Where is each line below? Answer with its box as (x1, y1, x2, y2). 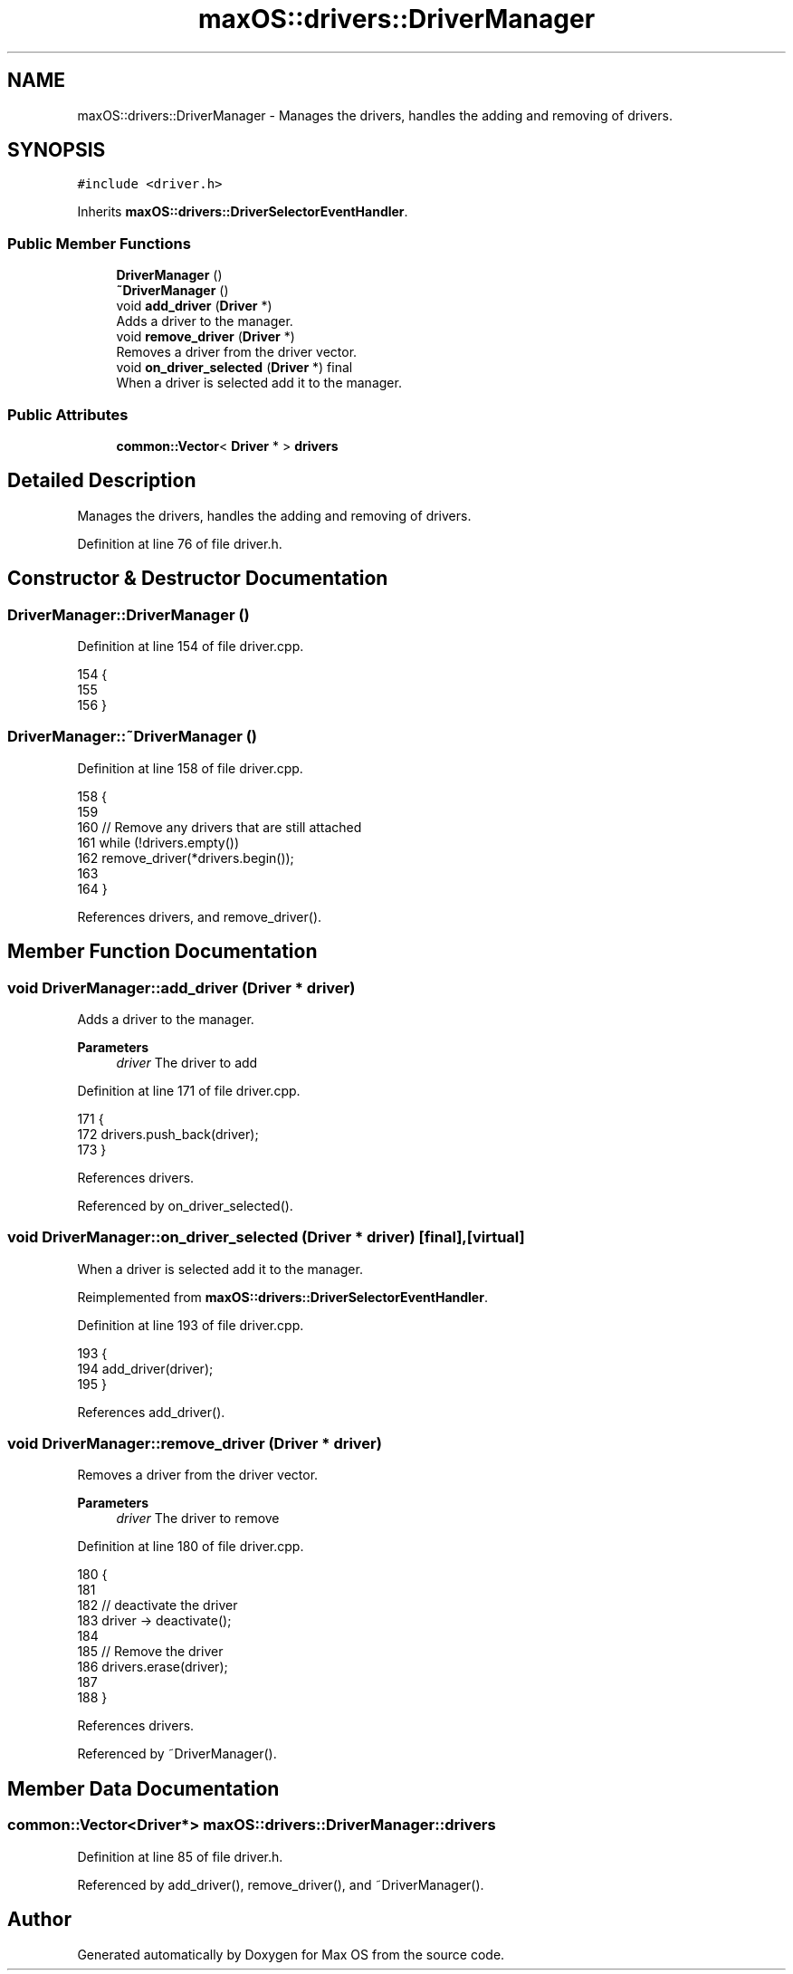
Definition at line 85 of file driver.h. (77, 1848, 283, 1864)
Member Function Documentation (7, 940, 318, 963)
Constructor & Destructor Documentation (7, 567, 388, 590)
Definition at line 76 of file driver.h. (77, 535, 282, 551)
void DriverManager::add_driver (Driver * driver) (7, 978, 356, 997)
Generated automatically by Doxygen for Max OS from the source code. (77, 1946, 505, 1962)
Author (7, 1908, 72, 1931)
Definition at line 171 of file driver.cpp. (77, 1082, 301, 1098)
